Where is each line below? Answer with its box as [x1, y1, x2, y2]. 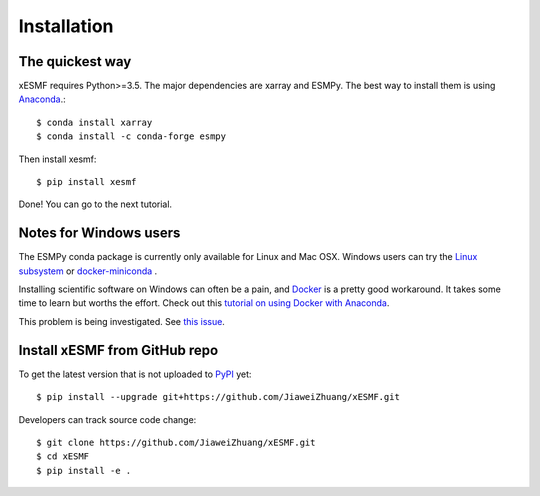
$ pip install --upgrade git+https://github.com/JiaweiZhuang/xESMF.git [36, 391, 400, 403]
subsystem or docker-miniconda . [18, 265, 158, 277]
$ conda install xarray [36, 116, 153, 128]
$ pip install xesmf [36, 176, 137, 188]
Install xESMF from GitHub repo [18, 341, 219, 359]
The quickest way [18, 53, 132, 70]
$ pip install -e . [36, 465, 132, 476]
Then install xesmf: [18, 153, 97, 165]
